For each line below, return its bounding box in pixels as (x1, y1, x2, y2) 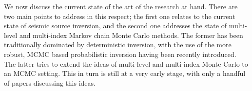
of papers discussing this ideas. (4, 77, 96, 88)
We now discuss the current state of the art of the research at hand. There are (4, 1, 238, 11)
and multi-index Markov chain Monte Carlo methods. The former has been (19, 30, 243, 40)
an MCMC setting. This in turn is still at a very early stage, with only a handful (4, 68, 246, 78)
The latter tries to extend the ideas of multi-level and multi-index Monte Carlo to (4, 58, 248, 69)
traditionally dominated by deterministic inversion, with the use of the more (4, 39, 232, 50)
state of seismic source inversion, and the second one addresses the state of (4, 20, 227, 31)
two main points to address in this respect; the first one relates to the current (4, 11, 235, 21)
